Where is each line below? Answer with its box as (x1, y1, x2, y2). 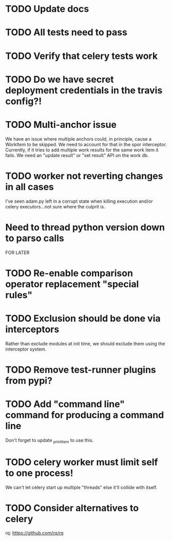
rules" (5, 289, 33, 301)
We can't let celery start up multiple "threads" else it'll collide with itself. (5, 484, 158, 490)
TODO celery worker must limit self (5, 456, 158, 468)
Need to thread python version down (5, 221, 165, 233)
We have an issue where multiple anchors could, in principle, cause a (5, 136, 151, 142)
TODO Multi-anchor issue (5, 119, 117, 130)
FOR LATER (5, 249, 30, 256)
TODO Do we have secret (5, 73, 114, 85)
